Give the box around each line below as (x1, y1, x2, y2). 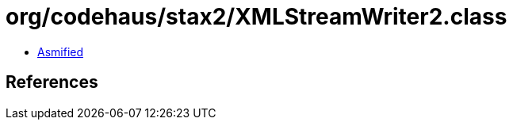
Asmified (37, 44, 84, 59)
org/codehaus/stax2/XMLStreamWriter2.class (6, 3, 507, 30)
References (6, 72, 98, 93)
